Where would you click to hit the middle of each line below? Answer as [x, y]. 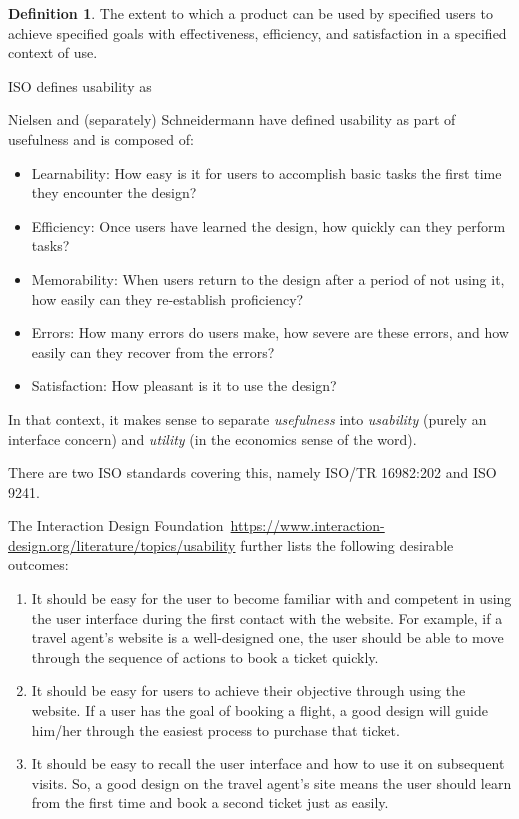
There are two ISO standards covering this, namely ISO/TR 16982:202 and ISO [252, 472]
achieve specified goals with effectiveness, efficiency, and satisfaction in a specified [257, 32]
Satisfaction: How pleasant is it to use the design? [184, 385]
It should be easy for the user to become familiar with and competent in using [271, 598]
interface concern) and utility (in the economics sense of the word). [212, 438]
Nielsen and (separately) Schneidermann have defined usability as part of [232, 119]
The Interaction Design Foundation [116, 525]
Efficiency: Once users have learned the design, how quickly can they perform [268, 225]
